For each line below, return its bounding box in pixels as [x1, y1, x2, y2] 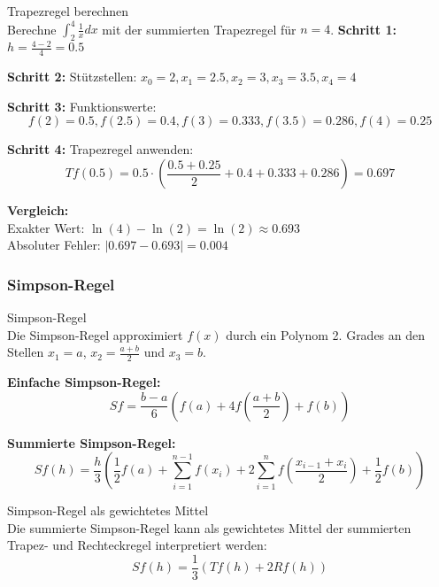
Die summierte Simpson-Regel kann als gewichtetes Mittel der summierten [7, 518, 412, 537]
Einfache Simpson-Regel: [7, 373, 161, 391]
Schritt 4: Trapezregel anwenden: [7, 140, 194, 158]
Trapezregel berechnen [7, 2, 129, 19]
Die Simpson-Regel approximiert [7, 325, 183, 344]
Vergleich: [7, 201, 69, 220]
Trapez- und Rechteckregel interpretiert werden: [7, 536, 267, 554]
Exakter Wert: [7, 218, 85, 236]
